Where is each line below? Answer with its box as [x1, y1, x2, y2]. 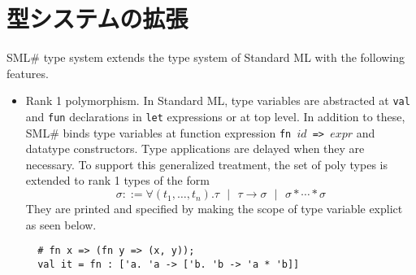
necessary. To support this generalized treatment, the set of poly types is [25, 155, 388, 172]
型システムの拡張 [6, 2, 188, 35]
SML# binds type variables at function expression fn [25, 124, 292, 141]
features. [6, 64, 49, 81]
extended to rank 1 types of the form [25, 172, 210, 189]
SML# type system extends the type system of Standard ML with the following [6, 49, 405, 66]
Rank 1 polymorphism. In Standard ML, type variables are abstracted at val [25, 92, 410, 109]
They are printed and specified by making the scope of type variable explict [25, 200, 403, 217]
